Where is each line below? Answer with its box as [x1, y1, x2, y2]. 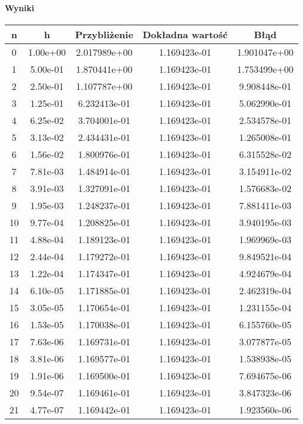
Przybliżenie [75, 27, 133, 41]
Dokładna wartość [142, 27, 228, 41]
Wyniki [5, 1, 35, 14]
